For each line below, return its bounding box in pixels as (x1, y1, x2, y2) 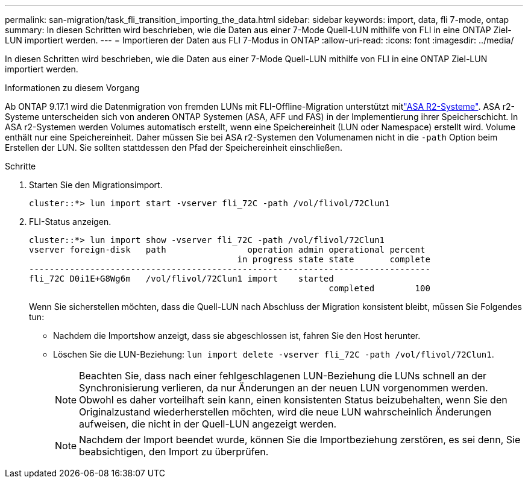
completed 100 (328, 283, 430, 293)
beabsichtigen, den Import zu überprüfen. (79, 446, 269, 458)
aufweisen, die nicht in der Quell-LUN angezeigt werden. (79, 418, 337, 430)
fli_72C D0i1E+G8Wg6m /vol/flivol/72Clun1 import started (29, 274, 334, 283)
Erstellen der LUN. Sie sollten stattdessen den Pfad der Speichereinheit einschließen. (5, 142, 342, 153)
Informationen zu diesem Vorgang (5, 83, 140, 93)
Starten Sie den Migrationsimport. (29, 180, 163, 190)
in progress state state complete (237, 254, 430, 264)
